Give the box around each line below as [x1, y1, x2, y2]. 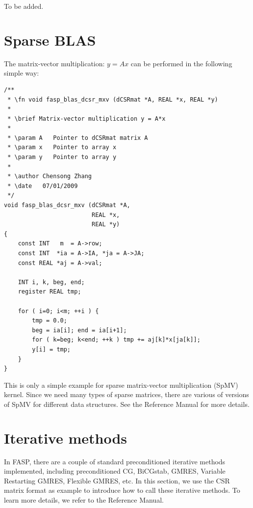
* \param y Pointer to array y [7, 154, 117, 161]
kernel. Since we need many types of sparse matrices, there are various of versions [4, 389, 249, 400]
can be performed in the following [130, 58, 232, 68]
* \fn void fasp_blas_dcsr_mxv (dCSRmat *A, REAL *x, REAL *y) [7, 96, 218, 103]
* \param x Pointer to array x [7, 144, 117, 151]
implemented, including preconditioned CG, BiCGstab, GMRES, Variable [4, 466, 226, 476]
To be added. [4, 1, 44, 11]
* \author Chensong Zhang [7, 173, 92, 180]
